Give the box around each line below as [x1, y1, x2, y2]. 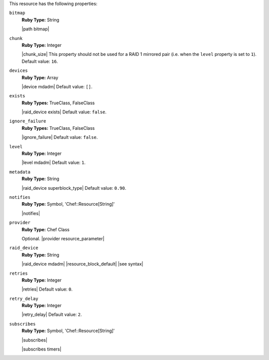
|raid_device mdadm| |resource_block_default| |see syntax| [21, 261, 143, 267]
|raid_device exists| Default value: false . [21, 109, 107, 115]
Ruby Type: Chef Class [21, 226, 70, 232]
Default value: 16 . [21, 58, 58, 64]
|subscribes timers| [21, 346, 62, 352]
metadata [9, 169, 31, 175]
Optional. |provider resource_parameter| [21, 235, 105, 242]
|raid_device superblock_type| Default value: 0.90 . [21, 185, 127, 191]
